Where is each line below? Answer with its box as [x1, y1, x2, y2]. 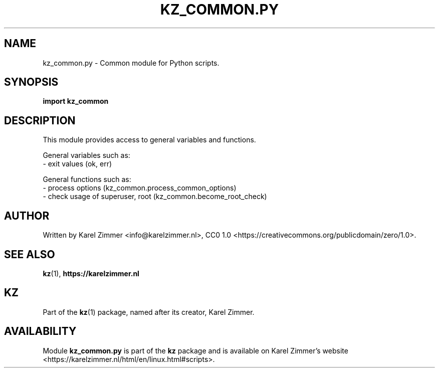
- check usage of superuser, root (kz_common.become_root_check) [43, 192, 267, 201]
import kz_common [43, 97, 109, 106]
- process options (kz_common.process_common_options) [43, 183, 237, 193]
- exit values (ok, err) [43, 159, 112, 168]
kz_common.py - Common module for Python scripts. [43, 58, 220, 67]
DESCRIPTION [4, 114, 76, 127]
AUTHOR [4, 209, 50, 222]
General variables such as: [43, 151, 130, 160]
